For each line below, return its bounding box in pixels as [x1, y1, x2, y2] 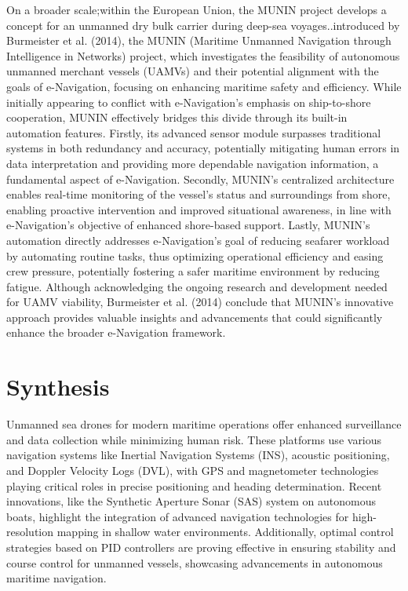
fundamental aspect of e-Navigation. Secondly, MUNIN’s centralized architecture [6, 170, 395, 187]
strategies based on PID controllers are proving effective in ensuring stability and [6, 538, 396, 555]
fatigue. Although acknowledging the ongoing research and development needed [6, 278, 388, 294]
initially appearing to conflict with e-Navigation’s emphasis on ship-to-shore [6, 93, 371, 110]
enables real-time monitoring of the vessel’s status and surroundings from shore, [6, 186, 391, 202]
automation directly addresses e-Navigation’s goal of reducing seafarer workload [6, 232, 390, 248]
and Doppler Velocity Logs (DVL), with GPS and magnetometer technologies [6, 461, 379, 478]
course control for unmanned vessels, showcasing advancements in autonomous [6, 554, 383, 571]
